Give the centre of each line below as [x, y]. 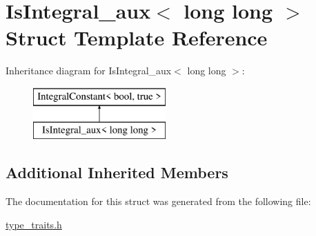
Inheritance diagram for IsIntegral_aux [89, 71]
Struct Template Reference [137, 37]
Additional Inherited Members [117, 172]
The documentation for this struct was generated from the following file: [158, 201]
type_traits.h [34, 224]
